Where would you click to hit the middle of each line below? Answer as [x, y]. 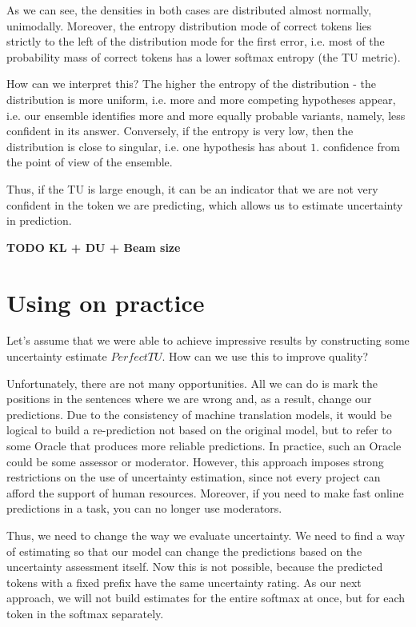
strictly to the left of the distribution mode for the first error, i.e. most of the [196, 41]
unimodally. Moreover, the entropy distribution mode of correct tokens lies [189, 25]
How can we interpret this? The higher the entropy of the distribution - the [191, 84]
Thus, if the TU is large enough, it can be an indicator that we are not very [192, 188]
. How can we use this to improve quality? [265, 356]
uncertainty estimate [57, 356]
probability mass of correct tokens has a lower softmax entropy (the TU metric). [204, 56]
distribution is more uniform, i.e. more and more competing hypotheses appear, [201, 99]
